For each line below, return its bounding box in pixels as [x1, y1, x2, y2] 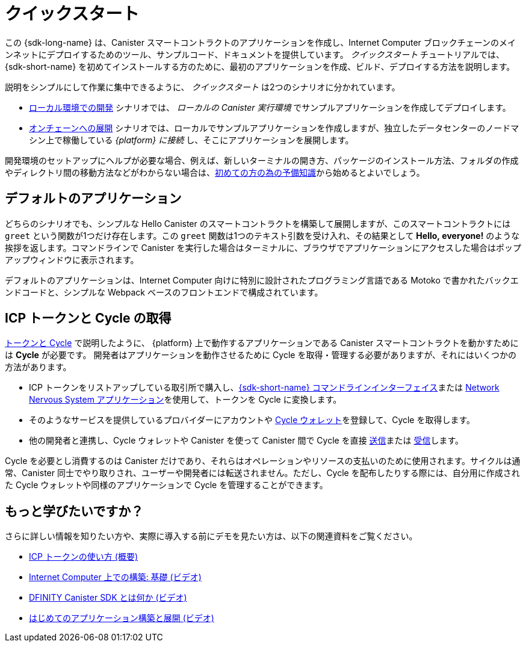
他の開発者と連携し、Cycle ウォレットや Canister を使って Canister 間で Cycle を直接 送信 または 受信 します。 [29, 435, 464, 446]
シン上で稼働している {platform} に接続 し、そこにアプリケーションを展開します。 [29, 134, 354, 145]
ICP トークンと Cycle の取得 [5, 311, 172, 326]
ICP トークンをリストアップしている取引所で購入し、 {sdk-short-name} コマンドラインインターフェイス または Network [29, 382, 500, 393]
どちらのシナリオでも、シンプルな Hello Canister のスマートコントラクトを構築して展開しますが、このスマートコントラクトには [5, 218, 511, 229]
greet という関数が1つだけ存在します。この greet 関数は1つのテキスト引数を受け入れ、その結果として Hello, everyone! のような [5, 230, 520, 241]
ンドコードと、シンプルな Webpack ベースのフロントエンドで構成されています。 [5, 286, 323, 297]
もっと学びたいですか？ [5, 503, 144, 519]
